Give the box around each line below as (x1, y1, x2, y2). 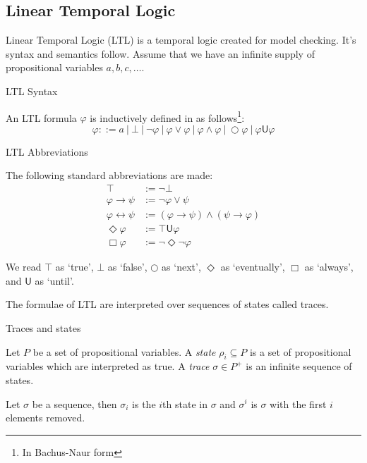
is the (132, 396, 156, 411)
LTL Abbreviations (6, 144, 88, 159)
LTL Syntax (6, 83, 58, 98)
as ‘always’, (304, 259, 354, 274)
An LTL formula (6, 110, 77, 125)
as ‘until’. (35, 273, 74, 288)
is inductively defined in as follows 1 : (90, 108, 245, 125)
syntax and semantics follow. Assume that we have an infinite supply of (6, 46, 315, 61)
